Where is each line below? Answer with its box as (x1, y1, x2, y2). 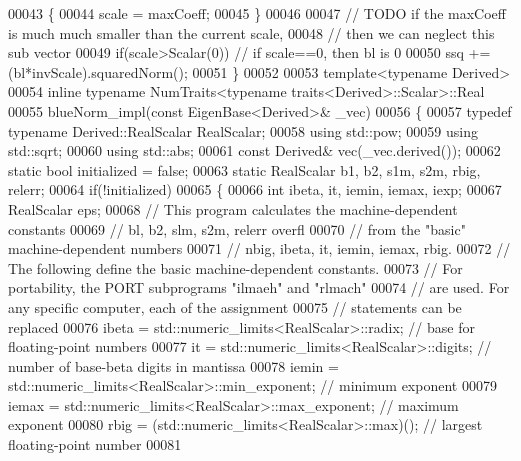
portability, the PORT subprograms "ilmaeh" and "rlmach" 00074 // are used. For (8, 277, 510, 298)
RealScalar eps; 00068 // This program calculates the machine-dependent (8, 198, 458, 219)
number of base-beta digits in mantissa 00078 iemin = (8, 355, 339, 376)
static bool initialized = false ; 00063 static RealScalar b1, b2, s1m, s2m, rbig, (8, 159, 481, 180)
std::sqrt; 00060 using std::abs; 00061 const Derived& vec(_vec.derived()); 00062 (8, 140, 501, 161)
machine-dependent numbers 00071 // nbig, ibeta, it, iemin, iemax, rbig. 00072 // (8, 238, 511, 259)
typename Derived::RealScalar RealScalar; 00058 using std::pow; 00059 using (8, 120, 478, 141)
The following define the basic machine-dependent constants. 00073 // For (8, 257, 463, 278)
